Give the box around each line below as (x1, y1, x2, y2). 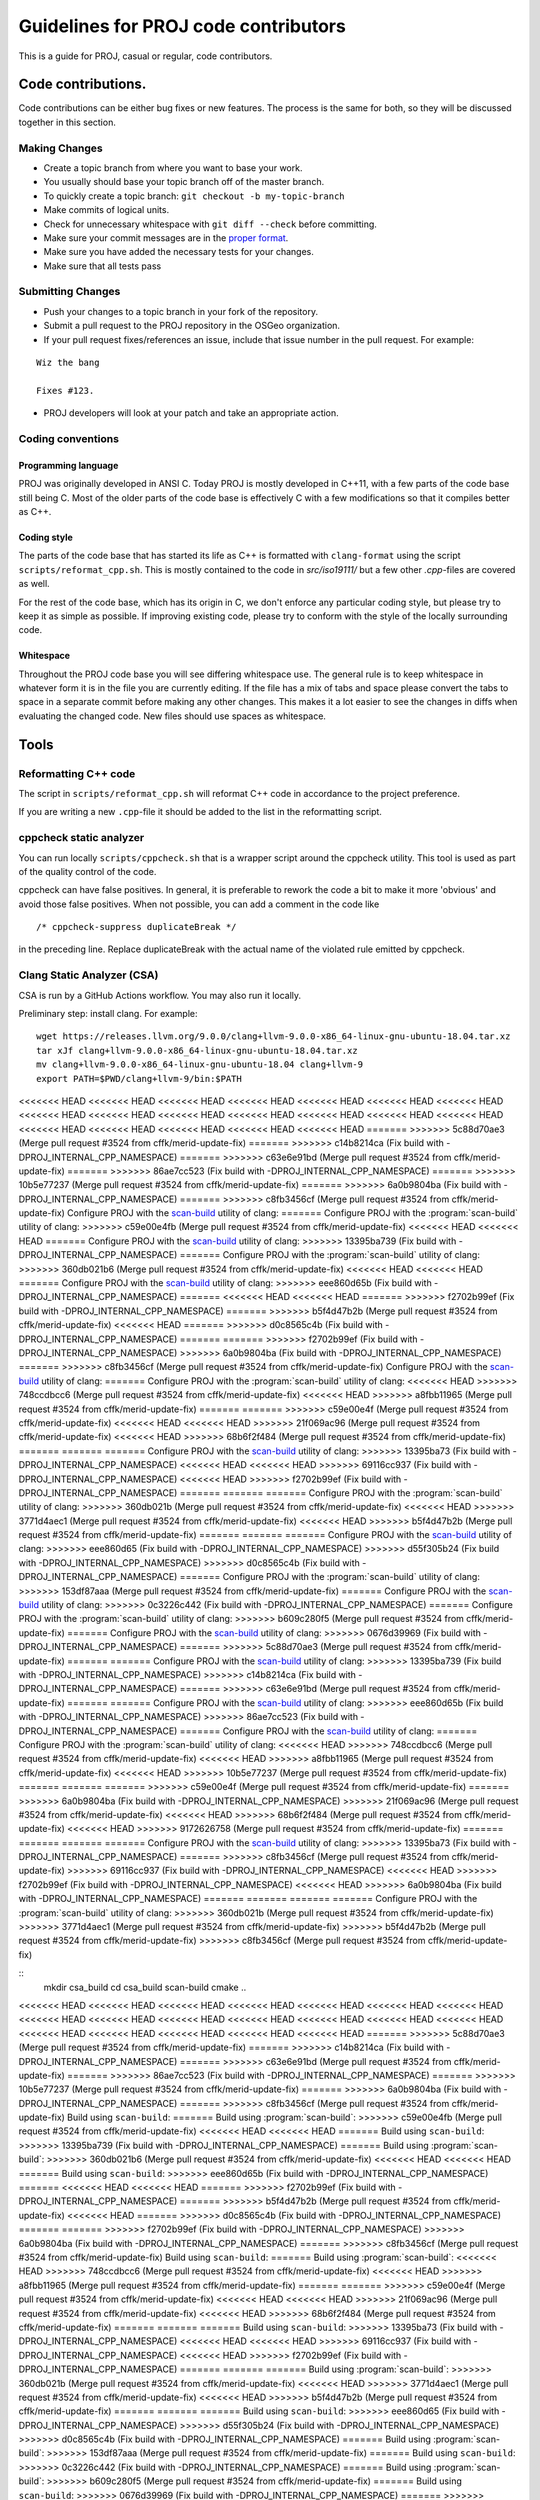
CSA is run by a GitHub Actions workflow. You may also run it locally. (18, 989, 302, 1001)
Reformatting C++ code (18, 766, 136, 780)
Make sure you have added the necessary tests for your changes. (43, 246, 314, 258)
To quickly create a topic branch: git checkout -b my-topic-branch (43, 190, 345, 202)
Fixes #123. (36, 385, 95, 396)
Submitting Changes (18, 285, 121, 299)
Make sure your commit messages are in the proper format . (43, 231, 289, 244)
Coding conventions (18, 431, 120, 445)
